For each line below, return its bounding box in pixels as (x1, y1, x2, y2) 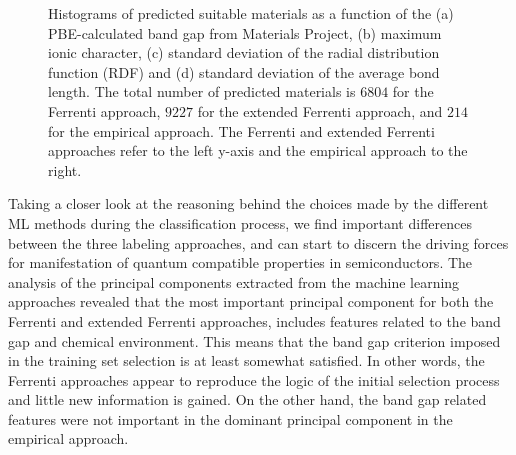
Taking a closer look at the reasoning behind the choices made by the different (8, 193, 489, 214)
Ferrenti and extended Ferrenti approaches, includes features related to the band (8, 310, 501, 331)
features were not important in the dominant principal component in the (8, 408, 453, 429)
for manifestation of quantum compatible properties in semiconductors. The (8, 252, 473, 273)
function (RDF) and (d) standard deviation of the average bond (48, 61, 440, 82)
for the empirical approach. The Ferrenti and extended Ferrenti (48, 120, 435, 141)
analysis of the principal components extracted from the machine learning (8, 271, 460, 292)
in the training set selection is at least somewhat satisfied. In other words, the (8, 350, 485, 371)
